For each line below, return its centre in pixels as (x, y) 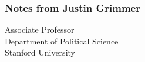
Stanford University (40, 52)
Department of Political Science (62, 41)
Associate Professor (40, 30)
